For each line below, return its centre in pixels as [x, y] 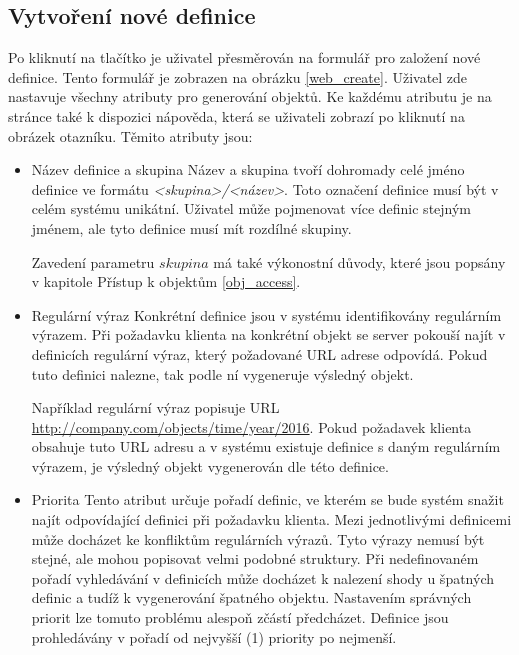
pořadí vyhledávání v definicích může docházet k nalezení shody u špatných [263, 577]
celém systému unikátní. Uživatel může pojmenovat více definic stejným [251, 208]
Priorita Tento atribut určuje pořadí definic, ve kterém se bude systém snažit [267, 499]
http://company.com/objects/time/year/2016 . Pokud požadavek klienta [251, 426]
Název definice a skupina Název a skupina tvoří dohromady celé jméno [248, 169]
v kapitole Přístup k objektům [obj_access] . [166, 281]
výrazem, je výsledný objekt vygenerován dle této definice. [210, 465]
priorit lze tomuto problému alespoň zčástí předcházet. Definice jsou [240, 617]
